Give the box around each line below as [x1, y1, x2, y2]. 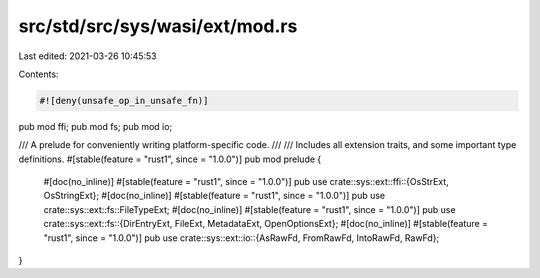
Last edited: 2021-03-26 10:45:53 [18, 50, 157, 62]
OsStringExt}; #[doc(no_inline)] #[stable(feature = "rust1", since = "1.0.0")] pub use [43, 190, 386, 202]
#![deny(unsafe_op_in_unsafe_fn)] [39, 95, 209, 106]
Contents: [18, 68, 59, 80]
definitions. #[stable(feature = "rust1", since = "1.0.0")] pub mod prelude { [18, 153, 322, 165]
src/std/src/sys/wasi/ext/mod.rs [18, 15, 298, 37]
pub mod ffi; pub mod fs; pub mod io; [18, 120, 173, 132]
